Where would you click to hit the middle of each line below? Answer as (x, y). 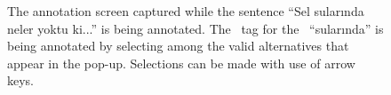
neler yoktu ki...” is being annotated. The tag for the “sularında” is (195, 28)
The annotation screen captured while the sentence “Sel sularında (186, 11)
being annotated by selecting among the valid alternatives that (178, 46)
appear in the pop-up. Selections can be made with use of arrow (181, 63)
